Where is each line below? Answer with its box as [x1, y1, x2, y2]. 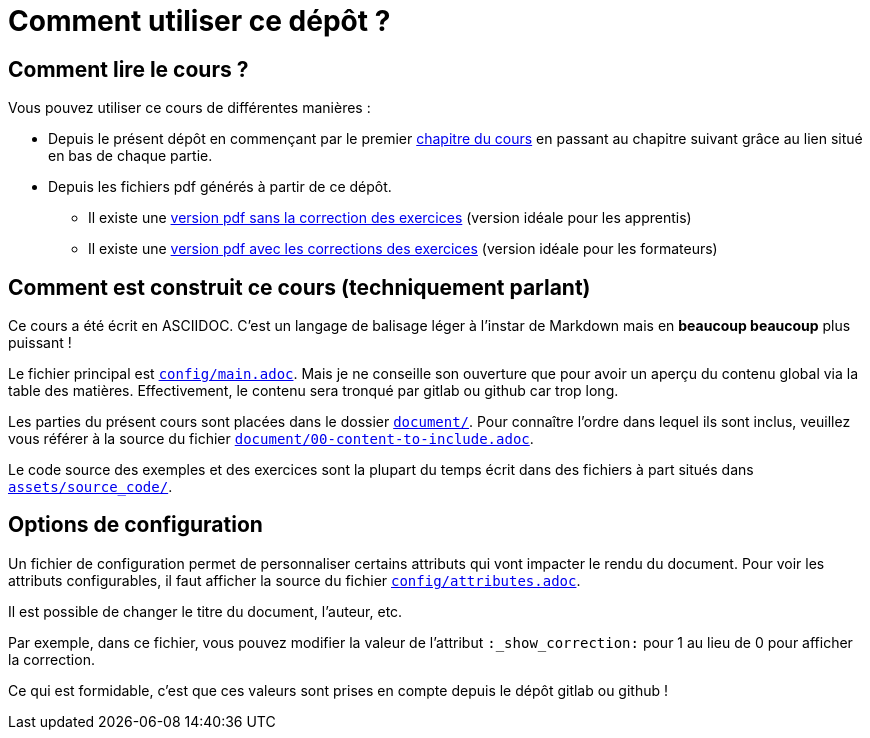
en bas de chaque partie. [48, 147, 213, 165]
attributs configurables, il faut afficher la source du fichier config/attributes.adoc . [8, 571, 581, 589]
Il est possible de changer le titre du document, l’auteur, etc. [8, 602, 403, 620]
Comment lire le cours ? [8, 56, 249, 82]
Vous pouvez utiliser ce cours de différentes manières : [8, 99, 371, 117]
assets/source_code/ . [8, 478, 173, 496]
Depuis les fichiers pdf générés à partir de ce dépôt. [48, 178, 392, 196]
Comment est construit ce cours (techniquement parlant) [8, 274, 591, 300]
